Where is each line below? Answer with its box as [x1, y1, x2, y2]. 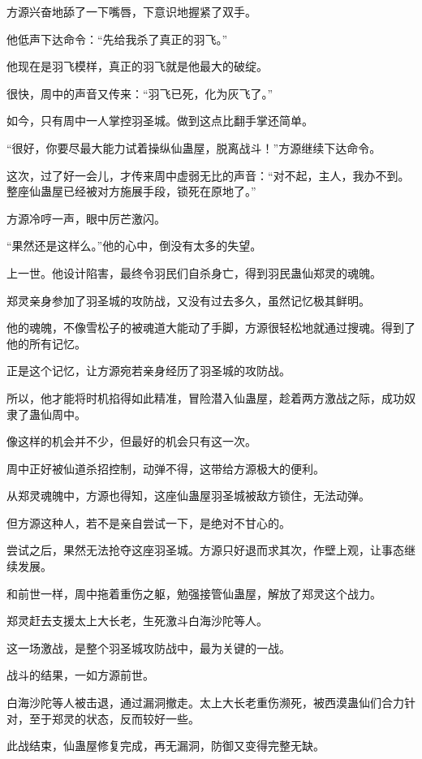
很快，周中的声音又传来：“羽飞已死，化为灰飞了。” [6, 84, 273, 101]
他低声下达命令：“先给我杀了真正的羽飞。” [6, 30, 228, 47]
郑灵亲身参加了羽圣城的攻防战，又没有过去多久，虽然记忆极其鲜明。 [6, 291, 370, 308]
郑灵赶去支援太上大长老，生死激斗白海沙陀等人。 [6, 612, 268, 629]
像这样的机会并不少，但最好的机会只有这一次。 [6, 433, 256, 450]
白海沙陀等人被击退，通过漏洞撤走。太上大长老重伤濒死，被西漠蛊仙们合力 [6, 694, 404, 711]
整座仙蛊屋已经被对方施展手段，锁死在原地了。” [6, 183, 256, 200]
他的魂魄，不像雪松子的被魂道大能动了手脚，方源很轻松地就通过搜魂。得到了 [6, 319, 416, 336]
